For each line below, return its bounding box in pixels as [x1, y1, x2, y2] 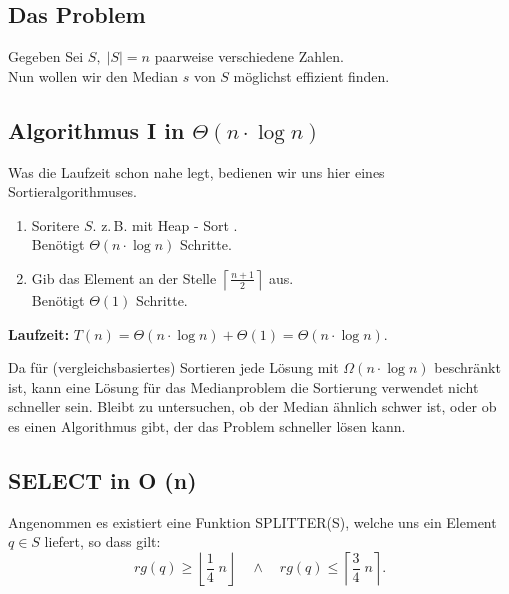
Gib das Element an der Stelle [31, 267, 217, 288]
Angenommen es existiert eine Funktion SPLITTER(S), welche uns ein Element [8, 511, 497, 532]
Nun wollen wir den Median [8, 65, 179, 86]
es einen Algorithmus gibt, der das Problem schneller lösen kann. [8, 415, 406, 436]
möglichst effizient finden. [233, 65, 390, 86]
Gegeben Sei [8, 46, 84, 67]
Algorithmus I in [8, 114, 185, 145]
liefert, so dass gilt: [44, 531, 161, 552]
